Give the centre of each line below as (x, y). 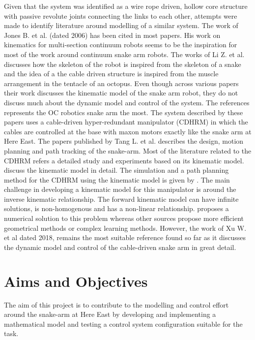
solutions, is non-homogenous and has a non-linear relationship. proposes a (116, 208)
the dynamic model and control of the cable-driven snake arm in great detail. (120, 247)
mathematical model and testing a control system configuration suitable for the (123, 324)
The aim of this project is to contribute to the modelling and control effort (116, 304)
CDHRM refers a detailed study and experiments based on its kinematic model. (124, 160)
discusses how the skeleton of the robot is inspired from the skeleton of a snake (123, 64)
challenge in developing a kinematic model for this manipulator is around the (120, 189)
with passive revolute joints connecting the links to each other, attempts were (121, 15)
